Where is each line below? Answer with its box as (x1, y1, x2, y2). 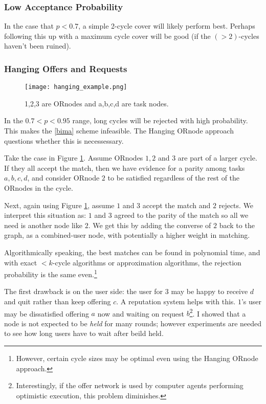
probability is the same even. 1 (4, 267, 97, 279)
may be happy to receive (171, 286, 248, 297)
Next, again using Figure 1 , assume (4, 199, 115, 210)
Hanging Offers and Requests (4, 62, 127, 75)
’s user (241, 296, 261, 307)
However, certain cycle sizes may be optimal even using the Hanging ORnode (16, 353, 258, 364)
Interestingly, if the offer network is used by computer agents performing (16, 380, 243, 391)
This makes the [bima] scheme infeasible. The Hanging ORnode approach (4, 125, 234, 136)
